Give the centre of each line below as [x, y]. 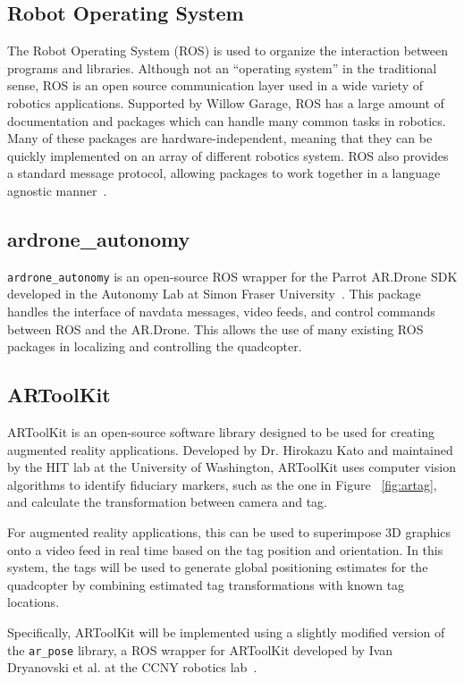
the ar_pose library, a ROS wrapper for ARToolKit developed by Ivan [200, 649]
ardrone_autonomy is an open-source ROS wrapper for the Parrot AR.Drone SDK [232, 276]
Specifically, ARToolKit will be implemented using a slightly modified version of [226, 631]
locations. [34, 602]
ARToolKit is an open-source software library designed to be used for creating [221, 431]
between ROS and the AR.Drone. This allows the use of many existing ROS [215, 328]
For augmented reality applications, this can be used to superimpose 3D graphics [229, 531]
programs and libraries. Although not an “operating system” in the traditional [222, 67]
